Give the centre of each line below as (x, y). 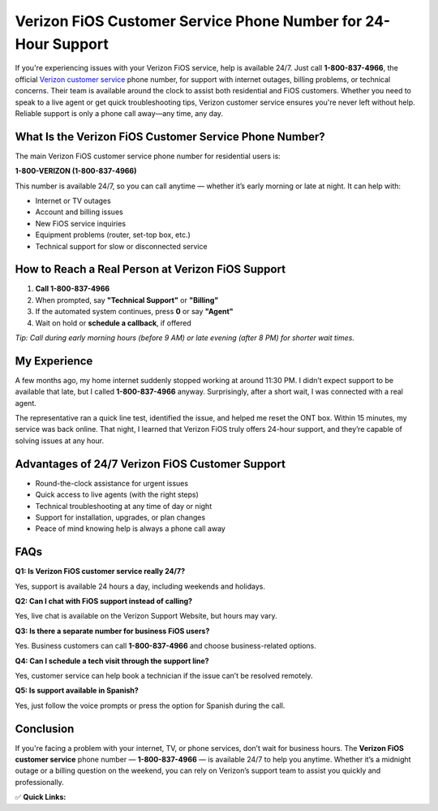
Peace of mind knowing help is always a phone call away (131, 528)
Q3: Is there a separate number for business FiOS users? (112, 631)
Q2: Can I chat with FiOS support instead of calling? (104, 602)
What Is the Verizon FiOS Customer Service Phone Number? (170, 137)
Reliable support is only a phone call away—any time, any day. (119, 113)
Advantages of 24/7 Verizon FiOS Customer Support (150, 464)
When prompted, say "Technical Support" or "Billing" (127, 300)
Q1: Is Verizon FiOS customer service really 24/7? (100, 572)
